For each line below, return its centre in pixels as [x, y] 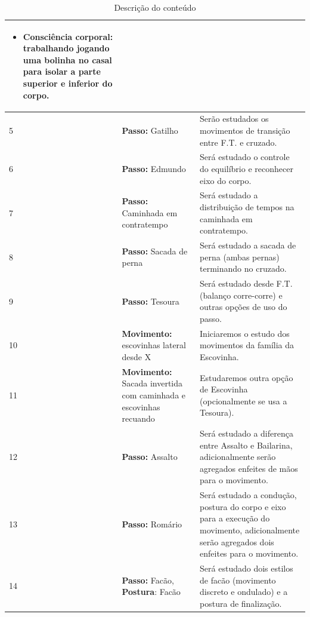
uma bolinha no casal [67, 59]
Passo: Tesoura [151, 301]
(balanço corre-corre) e [241, 295]
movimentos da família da [247, 345]
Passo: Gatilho [150, 130]
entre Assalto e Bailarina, [246, 445]
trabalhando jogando [66, 48]
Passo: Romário [152, 524]
